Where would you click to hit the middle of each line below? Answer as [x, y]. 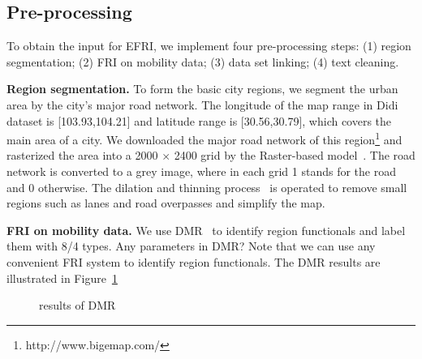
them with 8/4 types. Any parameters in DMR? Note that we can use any [191, 246]
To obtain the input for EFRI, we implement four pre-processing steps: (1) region [209, 46]
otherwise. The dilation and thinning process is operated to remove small [222, 187]
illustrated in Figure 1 [62, 278]
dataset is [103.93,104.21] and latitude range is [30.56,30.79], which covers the [199, 120]
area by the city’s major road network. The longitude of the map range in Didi [202, 104]
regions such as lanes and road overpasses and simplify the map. [166, 203]
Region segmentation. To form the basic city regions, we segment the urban [202, 89]
